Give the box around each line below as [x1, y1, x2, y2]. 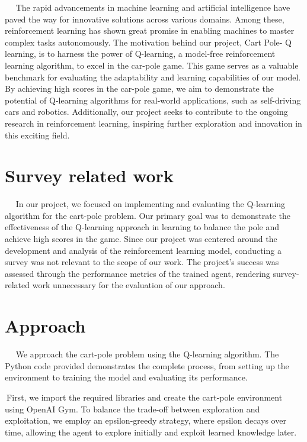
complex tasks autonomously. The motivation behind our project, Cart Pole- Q [5, 36, 292, 48]
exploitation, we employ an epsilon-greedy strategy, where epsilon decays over [5, 414, 286, 427]
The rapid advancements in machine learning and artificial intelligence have [15, 1, 290, 13]
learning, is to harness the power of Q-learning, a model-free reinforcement [5, 47, 276, 60]
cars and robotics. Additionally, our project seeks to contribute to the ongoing [5, 105, 288, 118]
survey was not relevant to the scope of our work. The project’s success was [5, 256, 279, 268]
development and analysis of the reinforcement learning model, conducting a [5, 244, 282, 256]
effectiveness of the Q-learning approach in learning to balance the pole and [5, 221, 280, 233]
